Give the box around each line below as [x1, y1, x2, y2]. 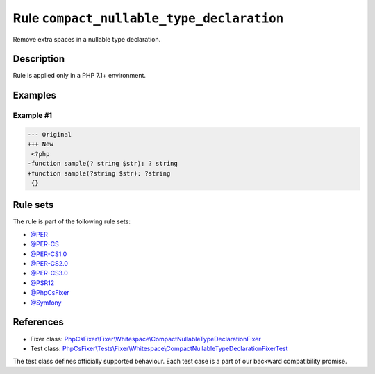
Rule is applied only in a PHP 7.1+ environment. [12, 71, 146, 80]
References [12, 316, 64, 328]
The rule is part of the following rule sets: [12, 217, 131, 226]
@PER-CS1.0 [30, 250, 67, 258]
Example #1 [12, 111, 52, 121]
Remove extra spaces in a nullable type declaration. [12, 35, 161, 43]
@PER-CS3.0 [30, 269, 69, 278]
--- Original [27, 130, 72, 139]
